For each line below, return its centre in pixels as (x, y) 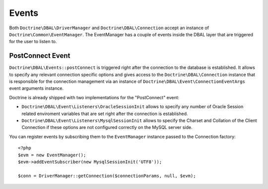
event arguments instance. (36, 88)
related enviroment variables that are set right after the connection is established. (105, 114)
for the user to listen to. (33, 42)
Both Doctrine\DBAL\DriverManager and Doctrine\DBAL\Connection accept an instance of (109, 28)
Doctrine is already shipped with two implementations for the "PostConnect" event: (94, 97)
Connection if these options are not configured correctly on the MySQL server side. (107, 127)
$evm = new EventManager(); (52, 155)
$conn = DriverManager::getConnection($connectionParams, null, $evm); (107, 176)
